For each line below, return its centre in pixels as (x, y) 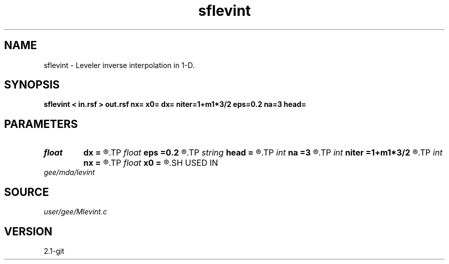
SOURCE (27, 192)
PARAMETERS (41, 124)
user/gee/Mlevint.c (75, 212)
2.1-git (54, 251)
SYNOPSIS (32, 85)
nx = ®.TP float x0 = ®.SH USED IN (151, 163)
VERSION (28, 231)
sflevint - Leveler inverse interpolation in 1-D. (119, 65)
